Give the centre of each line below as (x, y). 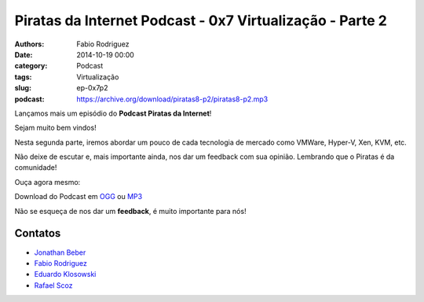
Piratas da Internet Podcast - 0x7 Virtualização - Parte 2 (201, 20)
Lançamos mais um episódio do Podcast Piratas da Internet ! (113, 113)
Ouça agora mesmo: (48, 182)
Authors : (29, 44)
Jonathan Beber (60, 252)
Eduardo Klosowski (65, 274)
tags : (23, 77)
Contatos (38, 233)
